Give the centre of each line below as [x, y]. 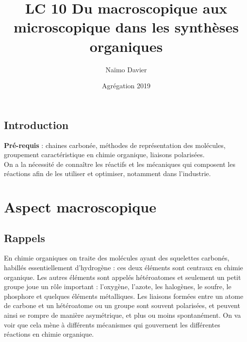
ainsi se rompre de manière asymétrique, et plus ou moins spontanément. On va [123, 315]
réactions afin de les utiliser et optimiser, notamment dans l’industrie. [107, 173]
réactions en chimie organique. [49, 334]
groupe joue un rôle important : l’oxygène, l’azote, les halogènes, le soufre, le [118, 286]
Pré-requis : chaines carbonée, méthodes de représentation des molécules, [115, 145]
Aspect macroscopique [80, 207]
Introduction [36, 124]
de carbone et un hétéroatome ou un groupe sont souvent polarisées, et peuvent [122, 305]
